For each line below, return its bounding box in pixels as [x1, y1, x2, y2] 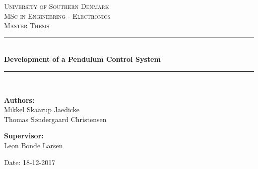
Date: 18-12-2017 [4, 157, 56, 167]
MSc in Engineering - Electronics [4, 10, 110, 21]
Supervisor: [4, 130, 44, 141]
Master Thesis [4, 20, 50, 31]
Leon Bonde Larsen [4, 140, 63, 150]
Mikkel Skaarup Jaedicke [4, 104, 79, 115]
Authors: [4, 94, 35, 105]
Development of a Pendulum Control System [4, 54, 161, 64]
